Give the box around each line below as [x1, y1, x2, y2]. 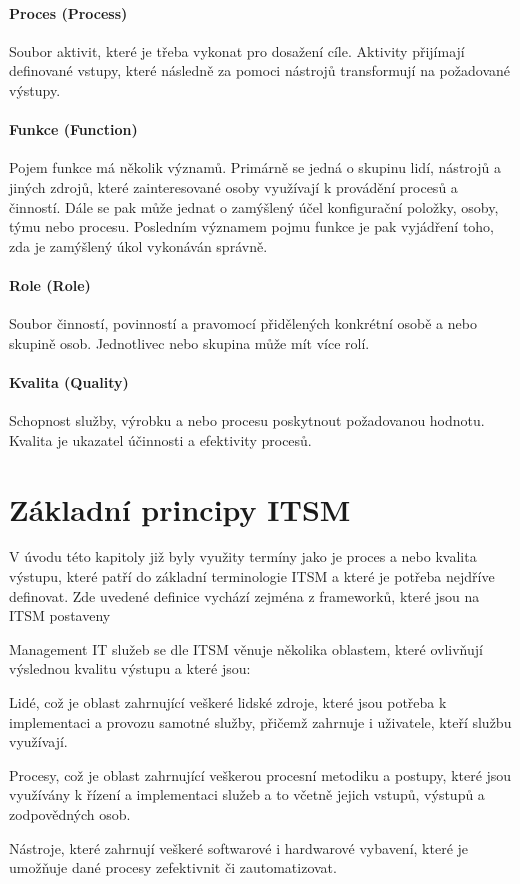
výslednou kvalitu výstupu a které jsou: [9, 658, 251, 679]
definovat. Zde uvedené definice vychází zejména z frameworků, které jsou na [9, 585, 480, 606]
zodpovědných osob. [9, 803, 131, 824]
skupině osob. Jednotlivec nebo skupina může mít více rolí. [9, 332, 370, 353]
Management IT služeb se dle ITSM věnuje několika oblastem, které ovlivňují [9, 638, 483, 659]
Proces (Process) [9, 2, 128, 23]
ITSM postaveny [9, 605, 111, 626]
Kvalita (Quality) [9, 371, 129, 392]
